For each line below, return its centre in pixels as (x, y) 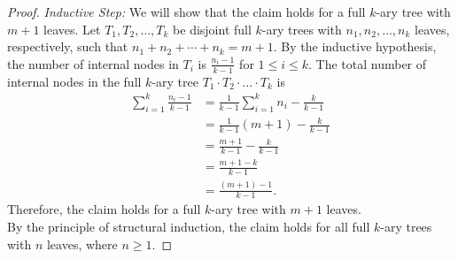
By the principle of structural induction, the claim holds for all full (189, 227)
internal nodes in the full (74, 81)
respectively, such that (68, 46)
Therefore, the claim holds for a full (104, 209)
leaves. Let (72, 29)
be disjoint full (212, 29)
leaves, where (82, 244)
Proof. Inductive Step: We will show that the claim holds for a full (186, 11)
